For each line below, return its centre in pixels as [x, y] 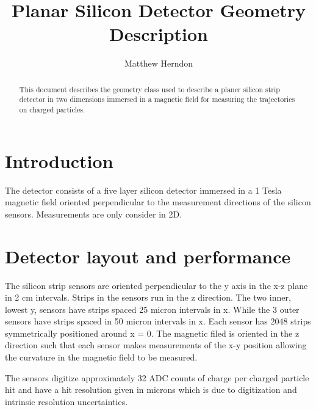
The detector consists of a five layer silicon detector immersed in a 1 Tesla [143, 190]
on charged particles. [52, 110]
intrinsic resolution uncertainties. [66, 401]
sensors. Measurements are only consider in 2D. [94, 214]
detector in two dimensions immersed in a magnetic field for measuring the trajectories [157, 99]
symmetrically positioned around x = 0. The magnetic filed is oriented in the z [152, 333]
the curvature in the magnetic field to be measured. [101, 357]
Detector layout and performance [148, 256]
